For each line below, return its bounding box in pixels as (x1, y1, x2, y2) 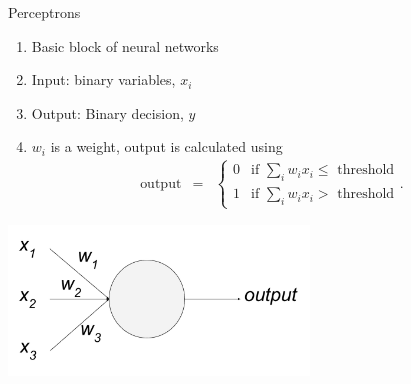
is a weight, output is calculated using (50, 136, 283, 157)
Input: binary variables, (31, 69, 176, 90)
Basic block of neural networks (31, 35, 219, 56)
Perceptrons (8, 2, 81, 22)
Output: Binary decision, (31, 102, 184, 123)
